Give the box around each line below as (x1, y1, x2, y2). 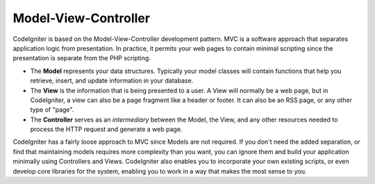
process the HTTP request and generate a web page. (30, 125, 183, 133)
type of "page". (30, 106, 74, 114)
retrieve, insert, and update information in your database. (30, 76, 194, 85)
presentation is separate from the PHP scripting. (12, 54, 151, 62)
